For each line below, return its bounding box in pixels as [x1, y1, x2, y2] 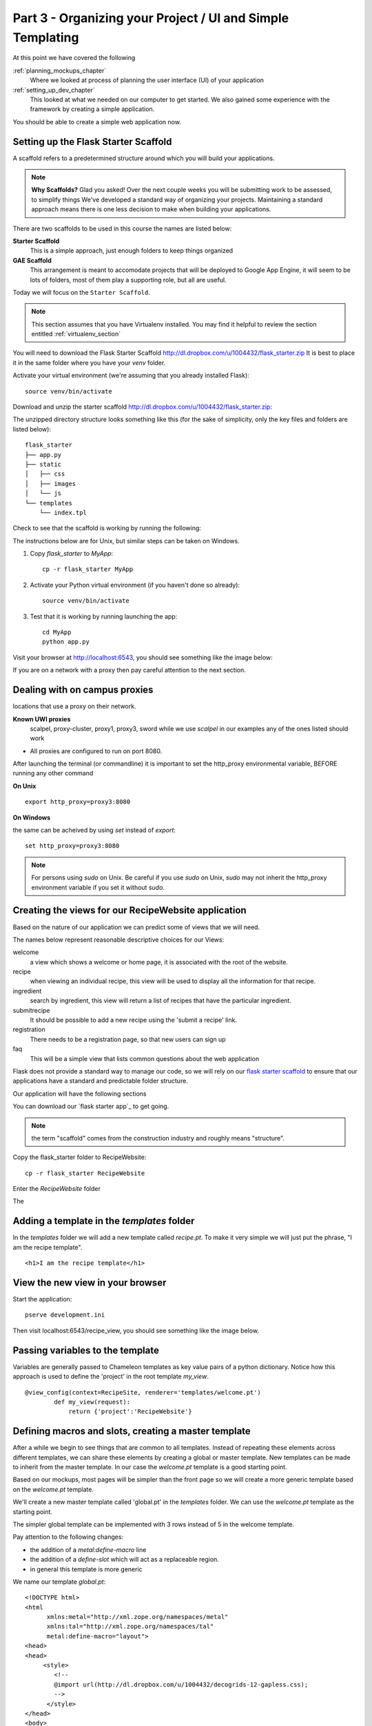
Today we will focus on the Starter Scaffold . [12, 288, 151, 296]
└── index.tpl [39, 508, 87, 516]
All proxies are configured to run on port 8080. [30, 746, 163, 755]
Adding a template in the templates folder [12, 1215, 195, 1227]
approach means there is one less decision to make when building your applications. [31, 205, 271, 213]
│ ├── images [25, 480, 76, 487]
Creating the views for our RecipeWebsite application [12, 904, 247, 916]
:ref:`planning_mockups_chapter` [12, 66, 107, 75]
